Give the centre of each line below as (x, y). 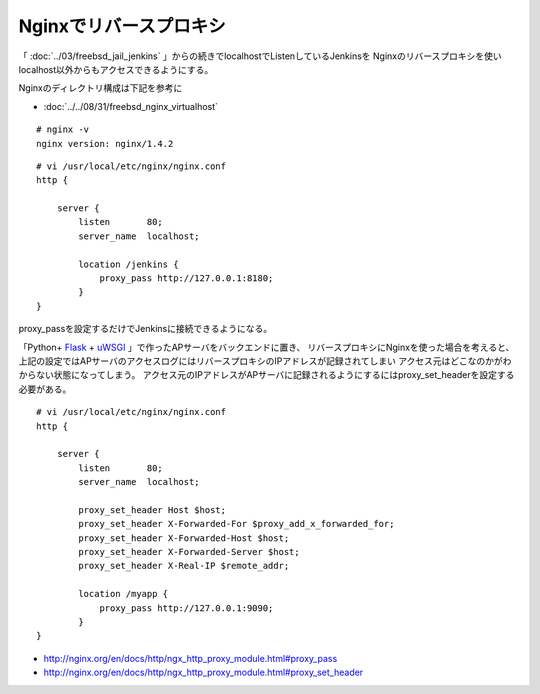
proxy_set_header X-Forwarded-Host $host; (184, 538)
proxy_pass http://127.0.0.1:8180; (186, 278)
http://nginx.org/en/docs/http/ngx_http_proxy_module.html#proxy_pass (190, 658)
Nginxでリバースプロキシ (122, 26)
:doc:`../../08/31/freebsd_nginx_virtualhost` (131, 106)
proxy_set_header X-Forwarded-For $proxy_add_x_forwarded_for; (236, 524)
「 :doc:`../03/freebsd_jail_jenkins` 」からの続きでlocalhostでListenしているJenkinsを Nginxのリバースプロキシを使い (260, 56)
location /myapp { (123, 594)
